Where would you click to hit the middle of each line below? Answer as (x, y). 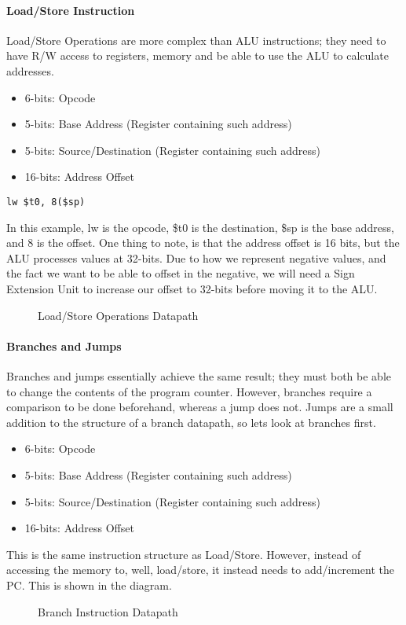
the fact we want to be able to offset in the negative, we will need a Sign (181, 273)
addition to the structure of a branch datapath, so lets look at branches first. (191, 422)
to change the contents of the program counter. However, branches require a (189, 391)
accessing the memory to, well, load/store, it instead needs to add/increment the (200, 570)
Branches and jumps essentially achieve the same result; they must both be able (199, 375)
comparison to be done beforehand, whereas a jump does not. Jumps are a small (200, 407)
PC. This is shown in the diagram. (89, 585)
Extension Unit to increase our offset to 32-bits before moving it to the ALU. (192, 288)
